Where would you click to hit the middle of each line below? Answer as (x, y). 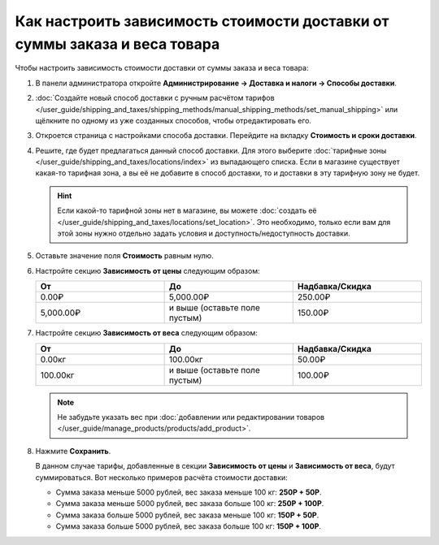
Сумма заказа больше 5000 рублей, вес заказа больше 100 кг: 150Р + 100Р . (188, 526)
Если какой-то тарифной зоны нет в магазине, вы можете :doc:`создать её (187, 210)
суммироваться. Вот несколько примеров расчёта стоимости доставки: (161, 477)
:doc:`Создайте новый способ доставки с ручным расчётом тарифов (155, 98)
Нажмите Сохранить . (73, 451)
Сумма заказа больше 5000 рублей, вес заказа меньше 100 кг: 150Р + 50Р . (187, 515)
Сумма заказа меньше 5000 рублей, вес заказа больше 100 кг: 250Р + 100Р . (190, 504)
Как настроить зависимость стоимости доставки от (202, 21)
